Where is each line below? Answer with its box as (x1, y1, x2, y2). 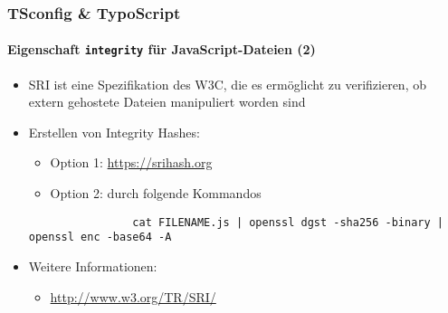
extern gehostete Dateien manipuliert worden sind (28, 92, 306, 111)
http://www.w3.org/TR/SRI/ (50, 287, 216, 306)
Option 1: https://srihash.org (50, 153, 213, 172)
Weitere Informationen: (28, 256, 157, 275)
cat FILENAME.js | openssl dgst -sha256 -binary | (132, 215, 443, 229)
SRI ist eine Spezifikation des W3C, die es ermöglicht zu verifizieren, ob (28, 74, 426, 93)
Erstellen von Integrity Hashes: (28, 122, 200, 141)
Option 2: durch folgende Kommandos (50, 184, 262, 203)
